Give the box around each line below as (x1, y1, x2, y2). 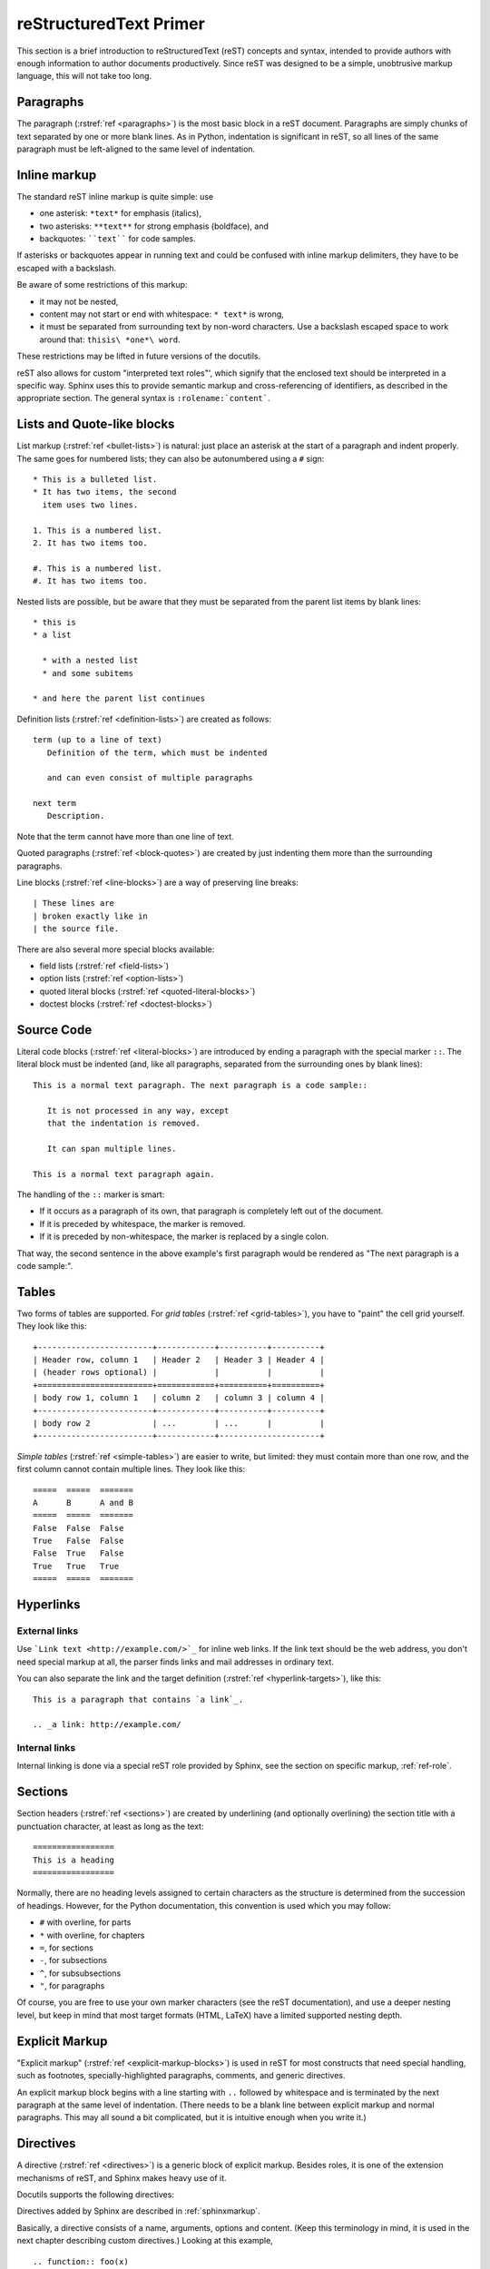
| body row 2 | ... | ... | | (33, 1418, 326, 1429)
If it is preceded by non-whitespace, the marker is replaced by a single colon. (39, 1231, 329, 1243)
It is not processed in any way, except (46, 1105, 230, 1115)
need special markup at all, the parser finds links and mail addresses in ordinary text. (16, 1656, 335, 1667)
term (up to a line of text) (33, 735, 162, 745)
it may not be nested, (39, 296, 119, 307)
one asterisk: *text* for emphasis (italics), (39, 208, 201, 219)
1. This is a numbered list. (33, 525, 162, 535)
